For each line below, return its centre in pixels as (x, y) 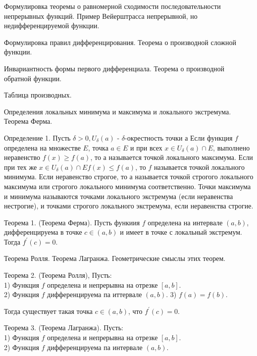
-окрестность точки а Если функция (179, 137)
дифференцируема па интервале (95, 347)
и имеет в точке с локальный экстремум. (181, 232)
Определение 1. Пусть (37, 137)
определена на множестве (42, 147)
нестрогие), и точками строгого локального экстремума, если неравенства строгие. (129, 206)
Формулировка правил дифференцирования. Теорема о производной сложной (120, 42)
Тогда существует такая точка (49, 311)
